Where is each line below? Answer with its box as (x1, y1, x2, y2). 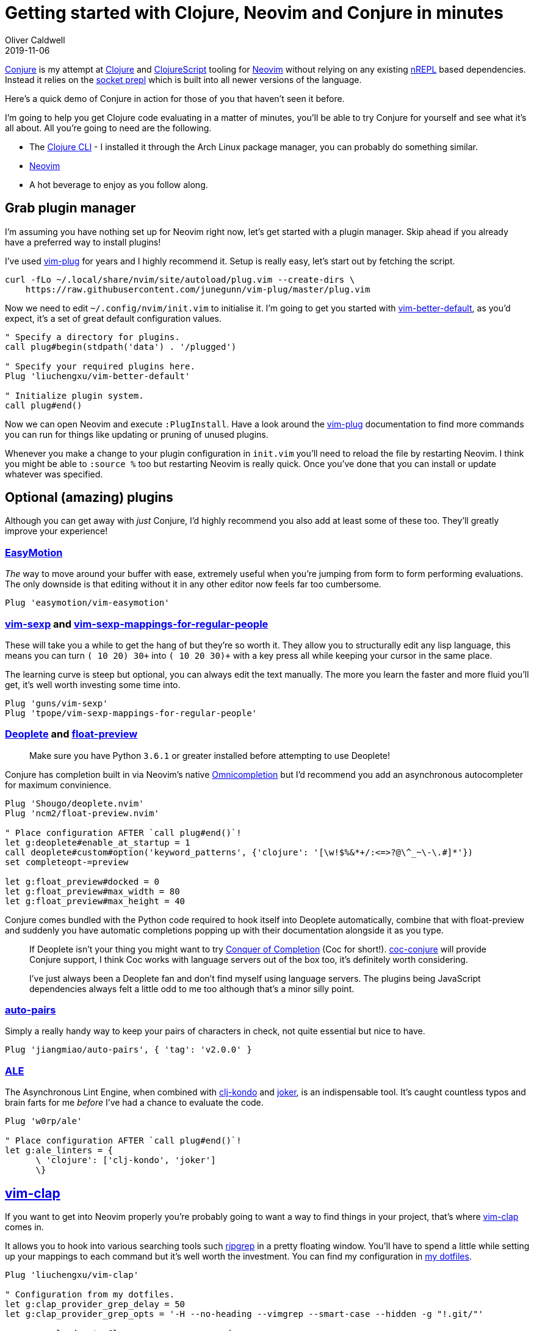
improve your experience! (5, 526, 108, 537)
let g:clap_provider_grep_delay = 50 (5, 1299, 186, 1310)
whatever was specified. (5, 468, 103, 479)
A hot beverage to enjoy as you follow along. (29, 179, 208, 190)
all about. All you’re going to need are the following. (5, 122, 212, 133)
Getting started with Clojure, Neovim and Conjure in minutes (5, 2, 503, 23)
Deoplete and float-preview (5, 728, 138, 741)
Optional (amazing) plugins (5, 490, 173, 506)
